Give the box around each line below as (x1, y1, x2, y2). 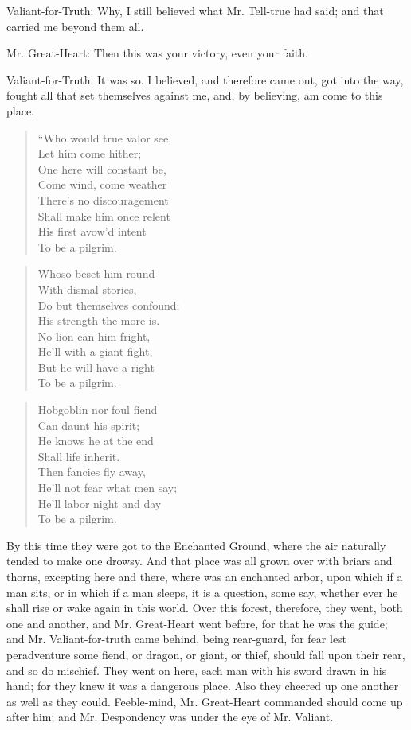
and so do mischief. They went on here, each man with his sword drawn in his (6, 662, 387, 678)
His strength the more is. (37, 312, 160, 329)
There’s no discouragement (37, 191, 169, 208)
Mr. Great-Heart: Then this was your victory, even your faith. (6, 45, 308, 61)
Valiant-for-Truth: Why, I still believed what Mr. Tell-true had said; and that (6, 2, 384, 18)
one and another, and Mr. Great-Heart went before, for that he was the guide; (6, 615, 388, 631)
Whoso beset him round (37, 265, 155, 282)
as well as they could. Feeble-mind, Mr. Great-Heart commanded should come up (6, 693, 403, 709)
